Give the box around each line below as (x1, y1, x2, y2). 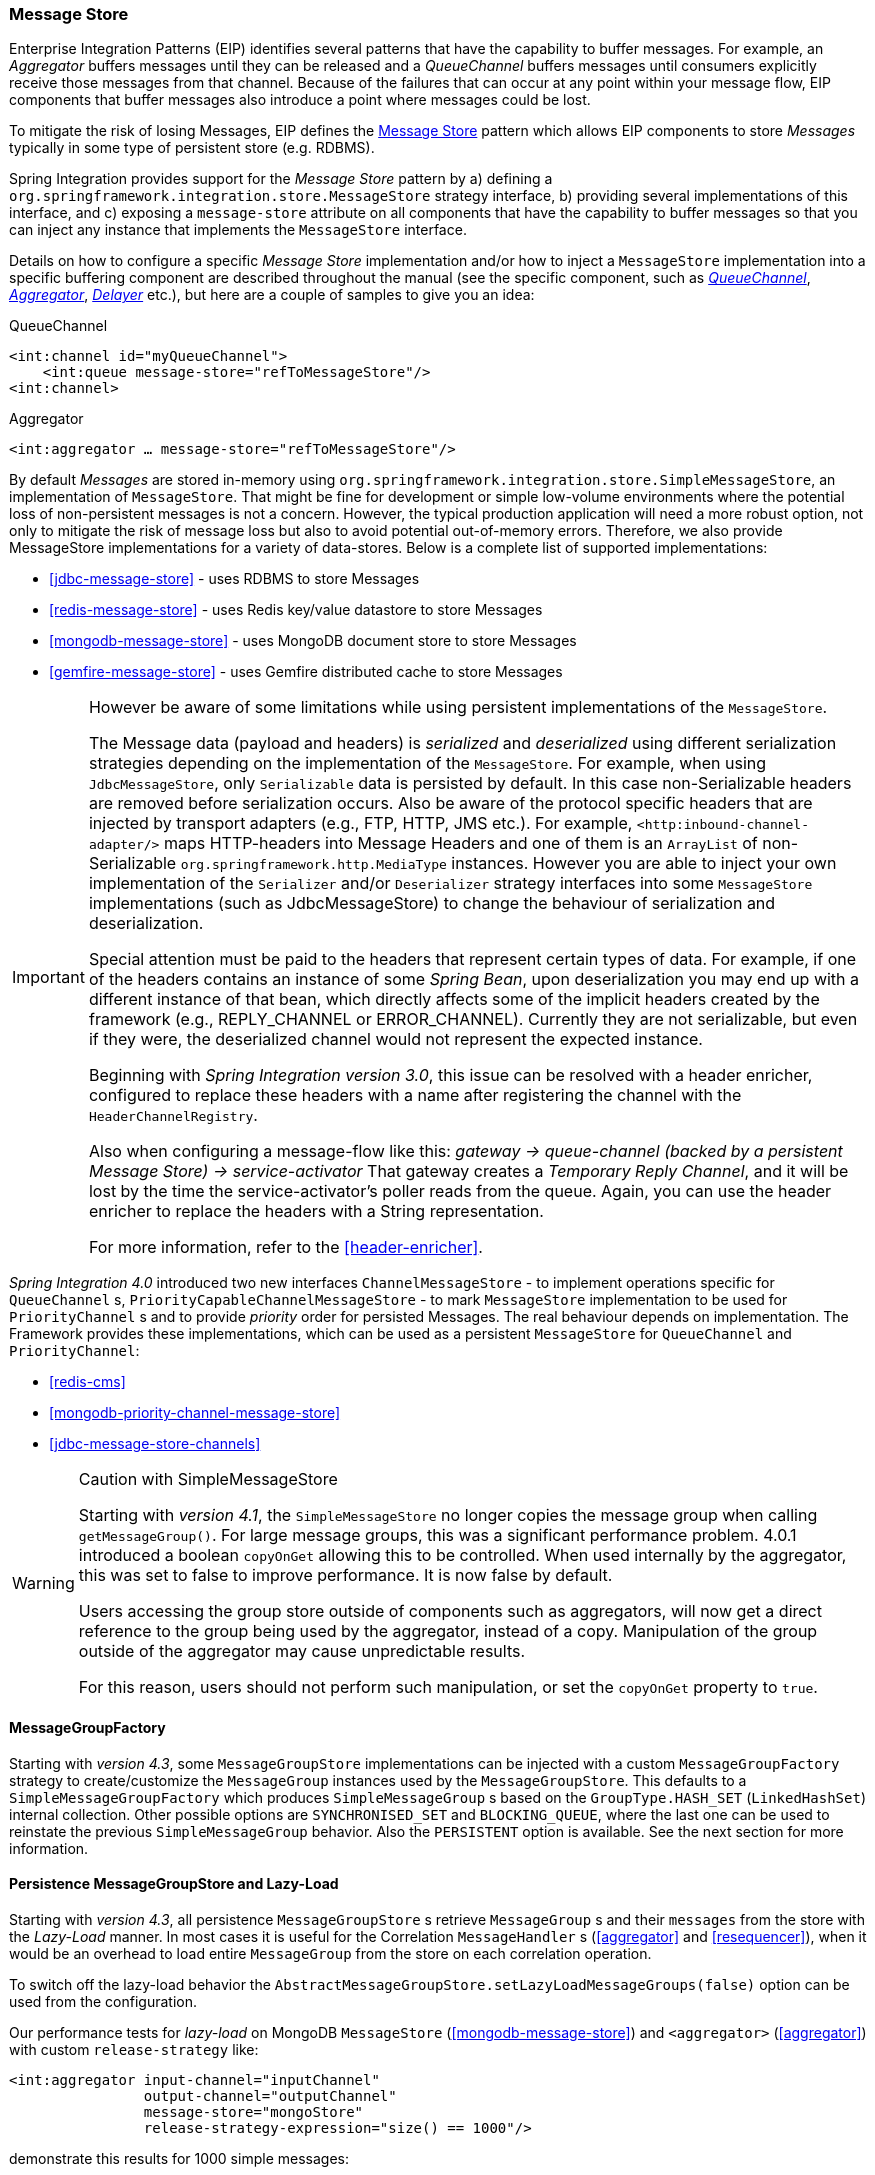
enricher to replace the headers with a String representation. (88, 1201, 544, 1222)
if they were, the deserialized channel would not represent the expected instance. (88, 1029, 703, 1050)
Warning (12, 1573, 75, 1594)
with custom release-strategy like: (9, 2040, 259, 2058)
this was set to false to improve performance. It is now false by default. (78, 1565, 613, 1586)
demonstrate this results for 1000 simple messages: (9, 2149, 349, 2167)
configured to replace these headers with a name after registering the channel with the (88, 1085, 742, 1106)
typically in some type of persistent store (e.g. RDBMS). (9, 139, 375, 157)
